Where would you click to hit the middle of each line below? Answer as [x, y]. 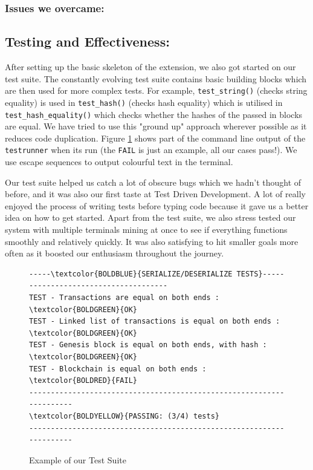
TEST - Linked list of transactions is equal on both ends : [155, 321]
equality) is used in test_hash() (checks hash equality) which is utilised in [144, 102]
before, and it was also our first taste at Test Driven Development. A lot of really [155, 194]
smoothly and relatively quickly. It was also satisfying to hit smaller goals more [152, 241]
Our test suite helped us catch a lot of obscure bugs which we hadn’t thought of [153, 182]
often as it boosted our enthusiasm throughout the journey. [115, 253]
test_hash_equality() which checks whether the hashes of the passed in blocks [154, 114]
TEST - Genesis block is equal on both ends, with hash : [148, 345]
